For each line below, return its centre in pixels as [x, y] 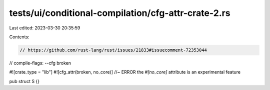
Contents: [19, 37]
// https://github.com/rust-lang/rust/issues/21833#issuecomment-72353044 [113, 50]
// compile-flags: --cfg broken [40, 63]
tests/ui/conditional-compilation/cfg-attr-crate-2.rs [120, 13]
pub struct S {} [24, 81]
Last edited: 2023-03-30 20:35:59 [45, 28]
